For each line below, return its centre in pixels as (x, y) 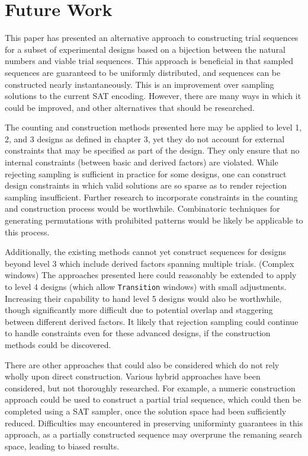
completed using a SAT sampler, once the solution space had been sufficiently (146, 411)
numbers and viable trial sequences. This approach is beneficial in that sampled (149, 61)
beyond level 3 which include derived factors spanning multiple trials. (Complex (150, 263)
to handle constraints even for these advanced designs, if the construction (138, 333)
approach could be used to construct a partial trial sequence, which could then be (153, 399)
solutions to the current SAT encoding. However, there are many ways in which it (153, 96)
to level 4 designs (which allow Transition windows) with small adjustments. (146, 286)
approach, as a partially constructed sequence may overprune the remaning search (153, 434)
